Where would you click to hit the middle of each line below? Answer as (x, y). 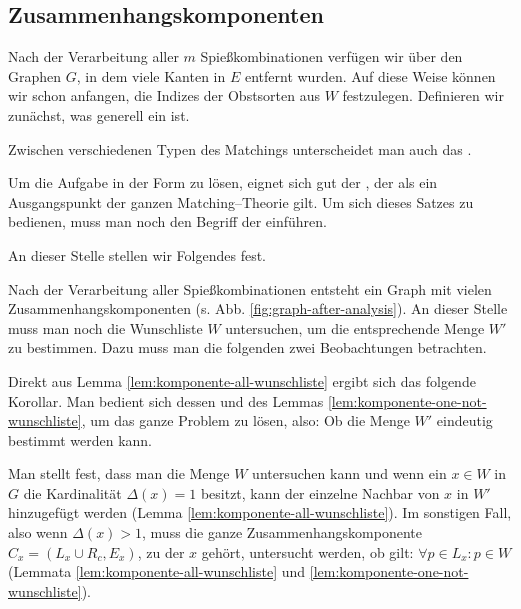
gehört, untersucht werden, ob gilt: (307, 551)
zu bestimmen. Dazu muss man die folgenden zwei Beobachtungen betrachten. (247, 347)
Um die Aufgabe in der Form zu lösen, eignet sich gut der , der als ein (223, 182)
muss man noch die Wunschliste (105, 327)
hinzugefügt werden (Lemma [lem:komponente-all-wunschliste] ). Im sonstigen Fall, (260, 512)
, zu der (161, 551)
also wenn (38, 532)
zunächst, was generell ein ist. (99, 114)
